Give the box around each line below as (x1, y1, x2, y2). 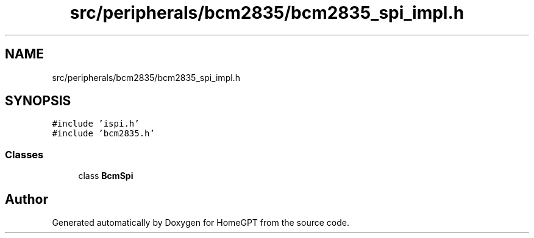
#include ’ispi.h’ (52, 119, 140, 129)
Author (5, 191, 48, 207)
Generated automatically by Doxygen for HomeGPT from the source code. (52, 217, 349, 228)
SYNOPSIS (5, 93, 71, 109)
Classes (5, 148, 44, 161)
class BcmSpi (78, 170, 133, 181)
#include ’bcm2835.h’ (52, 128, 155, 139)
